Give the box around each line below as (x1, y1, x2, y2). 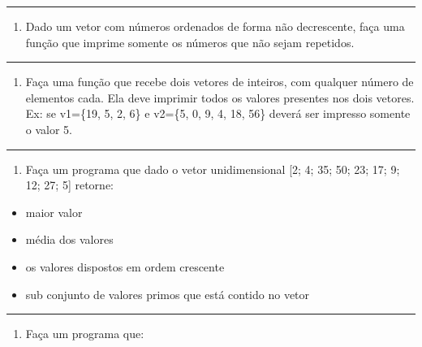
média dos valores (25, 231, 114, 248)
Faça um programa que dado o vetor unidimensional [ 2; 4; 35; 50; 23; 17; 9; (25, 160, 400, 177)
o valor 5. (25, 120, 73, 137)
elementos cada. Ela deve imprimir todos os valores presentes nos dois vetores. (25, 89, 415, 106)
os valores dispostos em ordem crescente (25, 258, 225, 275)
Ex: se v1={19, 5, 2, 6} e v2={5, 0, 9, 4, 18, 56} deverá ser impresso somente (25, 105, 411, 122)
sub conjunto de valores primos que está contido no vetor (25, 285, 310, 302)
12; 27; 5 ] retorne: (25, 176, 114, 193)
